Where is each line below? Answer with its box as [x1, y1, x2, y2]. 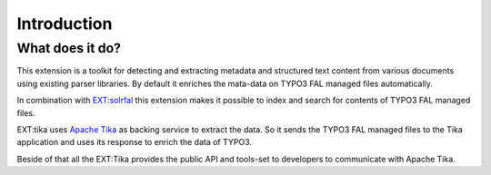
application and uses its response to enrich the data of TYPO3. [16, 137, 253, 148]
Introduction [16, 14, 113, 34]
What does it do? [16, 40, 122, 56]
